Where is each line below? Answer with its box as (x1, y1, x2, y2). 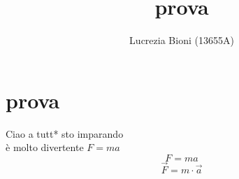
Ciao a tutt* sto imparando (6, 126, 124, 141)
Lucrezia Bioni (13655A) (129, 33, 234, 48)
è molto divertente (6, 140, 84, 155)
